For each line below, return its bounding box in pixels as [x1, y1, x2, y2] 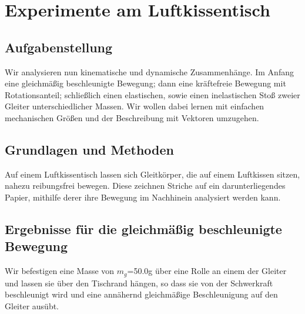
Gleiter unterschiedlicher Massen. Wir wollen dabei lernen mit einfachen [5, 100, 264, 112]
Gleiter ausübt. [5, 299, 59, 312]
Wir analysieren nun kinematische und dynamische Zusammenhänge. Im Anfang [5, 65, 294, 78]
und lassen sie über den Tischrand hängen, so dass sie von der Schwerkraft [5, 276, 273, 289]
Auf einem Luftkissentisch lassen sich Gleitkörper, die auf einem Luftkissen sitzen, [5, 168, 300, 180]
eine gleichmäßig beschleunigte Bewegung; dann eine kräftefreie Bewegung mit [5, 77, 286, 89]
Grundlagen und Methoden [5, 140, 174, 158]
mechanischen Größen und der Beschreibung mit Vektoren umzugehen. [5, 111, 259, 123]
